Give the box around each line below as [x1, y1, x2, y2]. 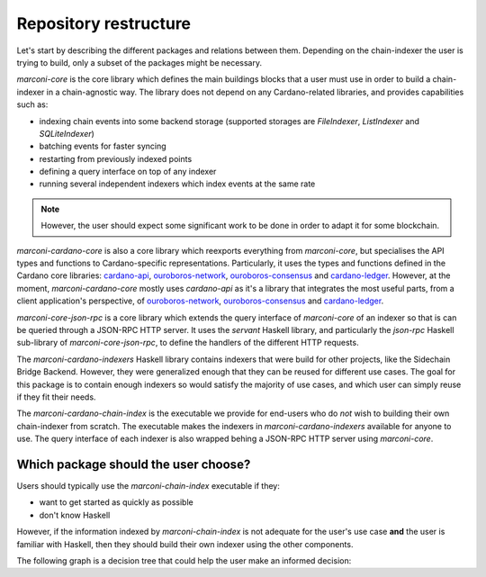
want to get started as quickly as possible [39, 497, 193, 508]
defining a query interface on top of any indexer [39, 167, 217, 177]
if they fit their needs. [16, 392, 96, 402]
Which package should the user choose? [16, 456, 251, 472]
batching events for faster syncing [39, 140, 166, 152]
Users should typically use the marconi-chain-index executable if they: [16, 481, 281, 491]
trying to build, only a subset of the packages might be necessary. [16, 57, 263, 68]
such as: [16, 99, 49, 110]
